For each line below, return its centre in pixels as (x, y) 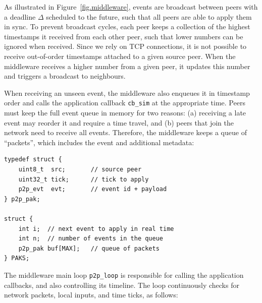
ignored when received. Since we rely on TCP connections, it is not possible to (125, 46)
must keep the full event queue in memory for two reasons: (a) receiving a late (125, 112)
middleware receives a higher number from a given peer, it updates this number (127, 66)
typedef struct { (33, 160)
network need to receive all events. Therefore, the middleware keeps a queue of (125, 132)
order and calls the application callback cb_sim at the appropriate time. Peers (125, 103)
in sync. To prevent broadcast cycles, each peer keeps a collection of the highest (127, 26)
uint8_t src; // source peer (80, 169)
